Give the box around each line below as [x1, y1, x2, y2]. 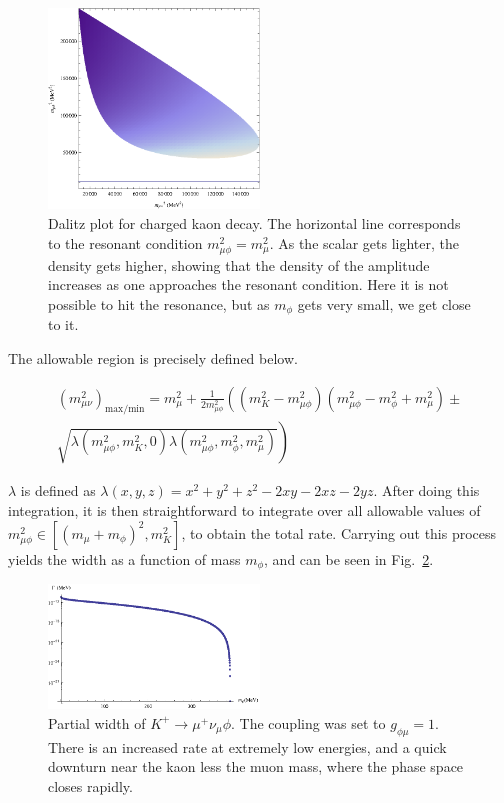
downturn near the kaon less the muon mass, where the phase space [48, 756, 464, 777]
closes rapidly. [48, 775, 133, 796]
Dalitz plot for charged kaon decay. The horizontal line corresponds [48, 213, 461, 234]
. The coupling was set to [231, 712, 386, 733]
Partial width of [48, 712, 146, 733]
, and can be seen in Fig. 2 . [264, 548, 434, 569]
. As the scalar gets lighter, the [269, 232, 459, 253]
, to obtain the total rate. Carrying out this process [181, 522, 497, 543]
